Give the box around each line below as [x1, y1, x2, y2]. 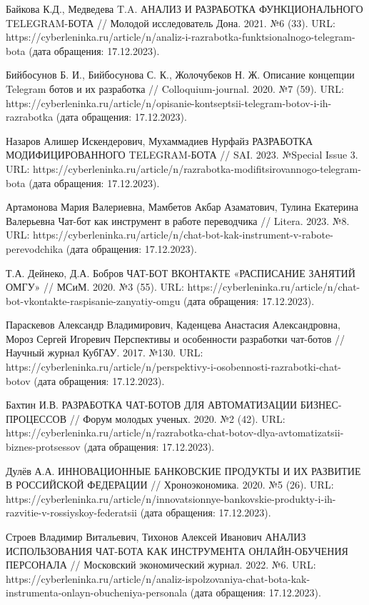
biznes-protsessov [6, 439, 81, 454]
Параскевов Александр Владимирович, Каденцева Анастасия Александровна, [6, 317, 340, 332]
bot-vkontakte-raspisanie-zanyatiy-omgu [6, 293, 181, 308]
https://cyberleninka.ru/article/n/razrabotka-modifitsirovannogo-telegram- [33, 161, 361, 176]
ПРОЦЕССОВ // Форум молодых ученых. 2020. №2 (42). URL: [6, 411, 285, 426]
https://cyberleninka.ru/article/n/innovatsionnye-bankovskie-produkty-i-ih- [6, 491, 336, 506]
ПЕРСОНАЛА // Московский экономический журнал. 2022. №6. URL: [6, 557, 316, 572]
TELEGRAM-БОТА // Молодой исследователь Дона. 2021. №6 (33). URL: [6, 15, 335, 30]
